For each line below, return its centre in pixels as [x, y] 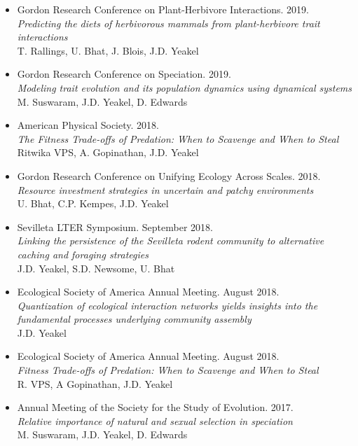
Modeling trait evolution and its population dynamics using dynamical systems [185, 87]
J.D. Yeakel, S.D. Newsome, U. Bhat [96, 268]
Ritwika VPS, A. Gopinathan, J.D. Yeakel [108, 152]
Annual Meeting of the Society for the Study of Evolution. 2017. [155, 407]
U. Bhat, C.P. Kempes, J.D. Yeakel [93, 203]
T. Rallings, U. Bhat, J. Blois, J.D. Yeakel [108, 50]
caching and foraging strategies [83, 254]
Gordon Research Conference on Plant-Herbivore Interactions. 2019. [163, 9]
